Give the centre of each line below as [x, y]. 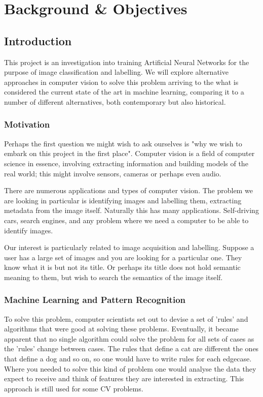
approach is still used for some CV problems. [74, 388]
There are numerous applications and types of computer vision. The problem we [128, 190]
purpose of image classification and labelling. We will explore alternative [116, 72]
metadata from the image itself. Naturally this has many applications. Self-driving [131, 210]
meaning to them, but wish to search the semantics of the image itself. [114, 277]
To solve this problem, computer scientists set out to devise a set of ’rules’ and [126, 318]
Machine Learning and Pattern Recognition [95, 300]
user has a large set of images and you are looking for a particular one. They [123, 257]
